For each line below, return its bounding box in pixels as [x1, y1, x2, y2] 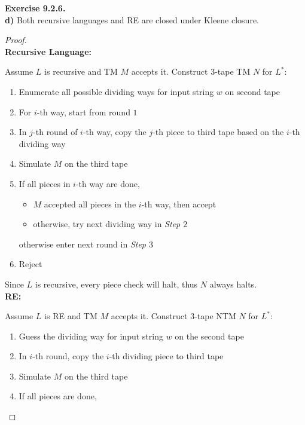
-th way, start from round [36, 105, 130, 118]
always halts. [209, 277, 257, 290]
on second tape [225, 85, 280, 97]
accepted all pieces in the [44, 197, 136, 210]
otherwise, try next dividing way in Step [33, 218, 181, 230]
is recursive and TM [44, 65, 118, 78]
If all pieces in [19, 177, 71, 189]
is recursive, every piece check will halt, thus [35, 277, 198, 290]
